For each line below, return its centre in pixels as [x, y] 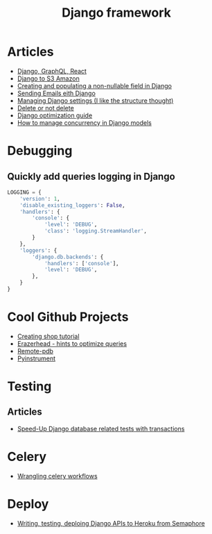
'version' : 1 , [40, 199]
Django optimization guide [55, 115]
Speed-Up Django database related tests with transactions [101, 428]
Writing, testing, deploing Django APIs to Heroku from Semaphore [111, 523]
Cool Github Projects [68, 317]
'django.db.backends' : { [68, 257]
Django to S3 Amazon [48, 78]
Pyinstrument [36, 358]
